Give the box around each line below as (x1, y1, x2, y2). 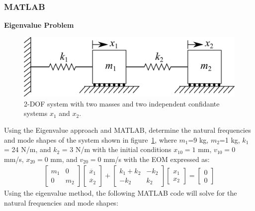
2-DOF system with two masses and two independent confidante (24, 98, 220, 108)
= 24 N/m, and (4, 144, 51, 155)
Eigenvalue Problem (4, 20, 74, 30)
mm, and (50, 154, 78, 164)
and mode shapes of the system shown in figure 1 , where (4, 134, 177, 145)
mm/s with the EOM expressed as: (103, 154, 210, 164)
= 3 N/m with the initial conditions (62, 144, 171, 155)
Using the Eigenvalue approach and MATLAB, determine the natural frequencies (4, 125, 251, 135)
